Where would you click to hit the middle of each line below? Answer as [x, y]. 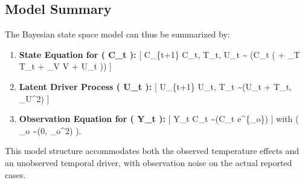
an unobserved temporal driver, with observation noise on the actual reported [149, 162]
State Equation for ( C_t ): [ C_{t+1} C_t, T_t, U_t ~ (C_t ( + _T [159, 54]
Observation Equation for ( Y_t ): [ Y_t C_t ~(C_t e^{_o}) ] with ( [159, 119]
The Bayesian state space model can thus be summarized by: [117, 34]
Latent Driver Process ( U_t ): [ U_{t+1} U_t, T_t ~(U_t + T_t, [156, 86]
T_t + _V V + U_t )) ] [66, 66]
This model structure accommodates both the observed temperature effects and [152, 151]
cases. [15, 174]
